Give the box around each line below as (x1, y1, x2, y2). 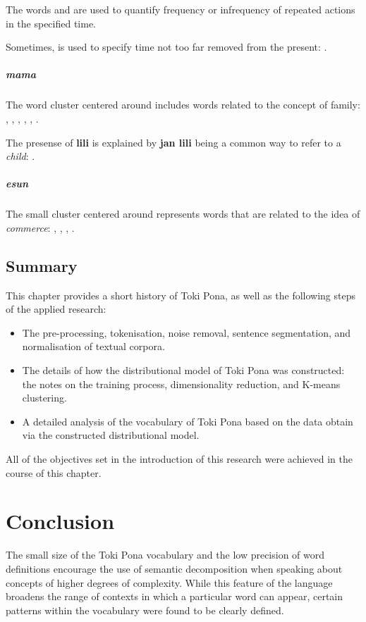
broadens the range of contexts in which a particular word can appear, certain (6, 589, 343, 604)
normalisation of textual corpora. (22, 339, 165, 354)
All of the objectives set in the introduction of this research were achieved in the (6, 452, 353, 466)
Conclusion (6, 506, 115, 535)
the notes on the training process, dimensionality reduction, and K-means (22, 376, 341, 391)
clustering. (22, 390, 67, 405)
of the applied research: (6, 301, 106, 316)
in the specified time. (6, 15, 97, 30)
